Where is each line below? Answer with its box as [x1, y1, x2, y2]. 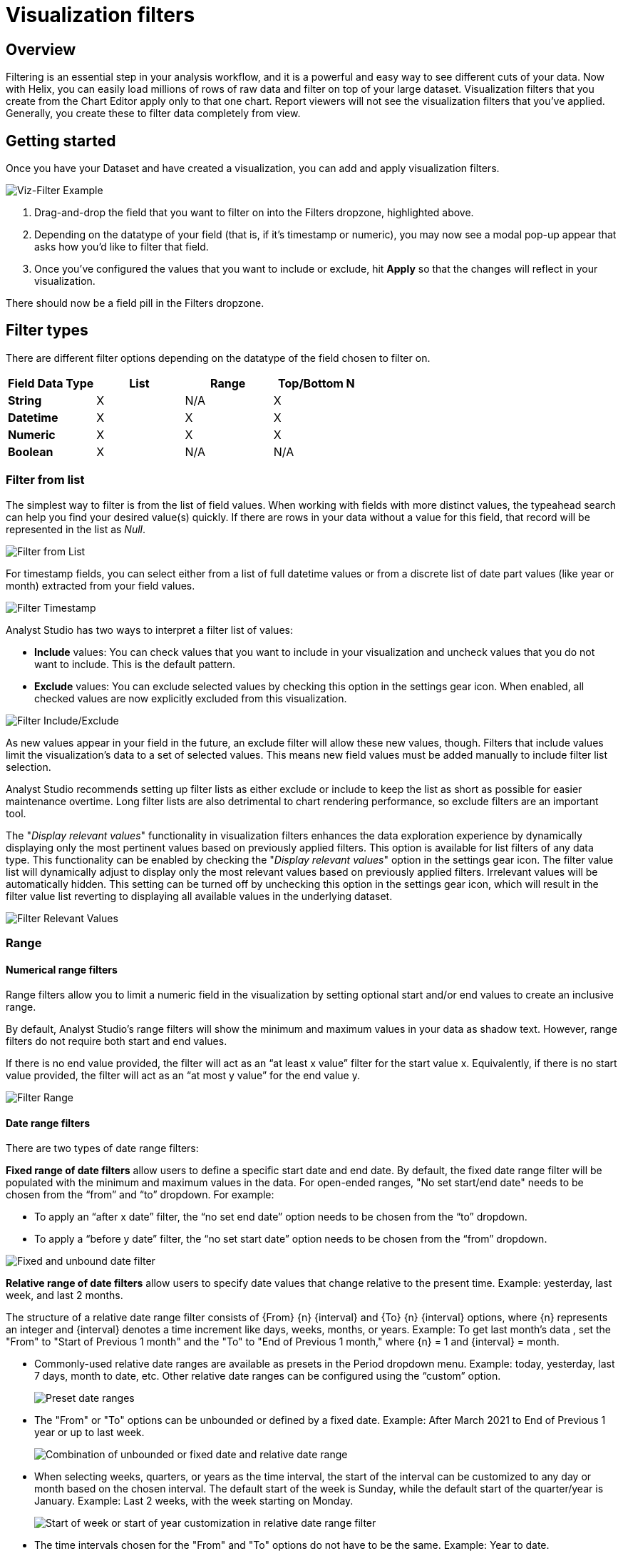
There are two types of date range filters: [6, 1142, 199, 1155]
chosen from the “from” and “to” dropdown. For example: [6, 1188, 274, 1201]
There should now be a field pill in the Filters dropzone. [6, 297, 264, 310]
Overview [6, 40, 76, 59]
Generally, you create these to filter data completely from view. [6, 107, 301, 120]
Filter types [6, 321, 88, 340]
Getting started [6, 131, 116, 150]
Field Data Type [8, 375, 94, 390]
